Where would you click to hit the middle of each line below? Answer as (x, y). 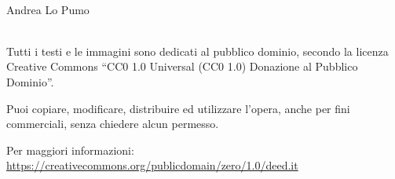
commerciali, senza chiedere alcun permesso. (113, 124)
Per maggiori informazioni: (70, 150)
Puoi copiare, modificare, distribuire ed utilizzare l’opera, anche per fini (178, 108)
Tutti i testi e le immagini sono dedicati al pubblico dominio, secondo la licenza (197, 51)
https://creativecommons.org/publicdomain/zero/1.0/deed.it (152, 165)
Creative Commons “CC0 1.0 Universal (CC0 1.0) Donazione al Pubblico (182, 66)
